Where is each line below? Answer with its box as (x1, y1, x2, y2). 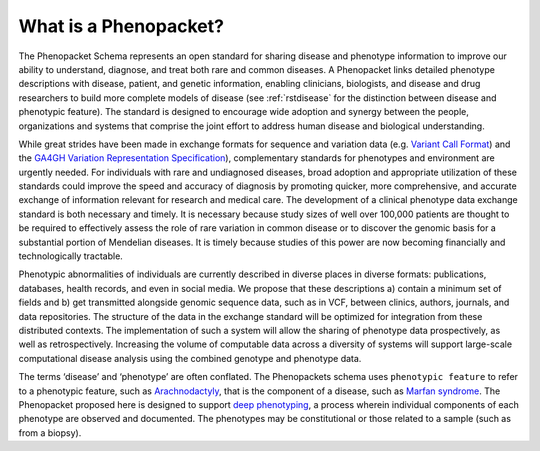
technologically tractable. (18, 250, 124, 262)
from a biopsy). (18, 426, 82, 439)
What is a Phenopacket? (18, 15, 225, 37)
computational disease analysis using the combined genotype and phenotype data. (18, 352, 362, 364)
